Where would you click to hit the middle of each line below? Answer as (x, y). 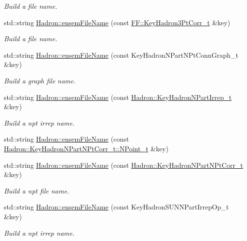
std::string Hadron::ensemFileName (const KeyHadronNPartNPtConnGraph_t (121, 55)
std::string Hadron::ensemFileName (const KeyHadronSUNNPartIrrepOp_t (116, 207)
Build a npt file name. (37, 190)
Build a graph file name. (40, 80)
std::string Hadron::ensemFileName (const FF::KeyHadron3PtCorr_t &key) (117, 22)
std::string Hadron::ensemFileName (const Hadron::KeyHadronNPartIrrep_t (118, 97)
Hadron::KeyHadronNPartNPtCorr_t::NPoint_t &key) (86, 148)
